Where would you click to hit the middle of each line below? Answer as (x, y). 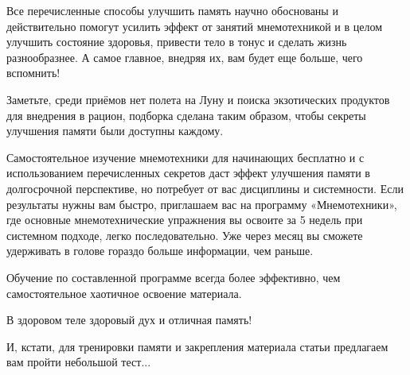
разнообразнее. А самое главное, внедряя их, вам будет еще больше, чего (185, 57)
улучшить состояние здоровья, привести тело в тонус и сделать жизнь (177, 42)
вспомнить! (33, 73)
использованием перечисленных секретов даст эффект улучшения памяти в (188, 173)
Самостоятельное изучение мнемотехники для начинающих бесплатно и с (185, 157)
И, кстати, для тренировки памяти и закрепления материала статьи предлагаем (197, 346)
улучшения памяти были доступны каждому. (115, 131)
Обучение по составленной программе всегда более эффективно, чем (174, 277)
